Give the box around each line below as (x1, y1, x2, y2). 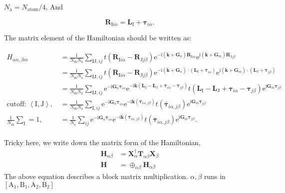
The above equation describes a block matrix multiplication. (4, 171, 188, 182)
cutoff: (6, 101, 26, 108)
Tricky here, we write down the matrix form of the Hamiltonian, (4, 137, 201, 148)
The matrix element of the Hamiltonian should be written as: (4, 32, 192, 43)
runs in (204, 171, 226, 182)
